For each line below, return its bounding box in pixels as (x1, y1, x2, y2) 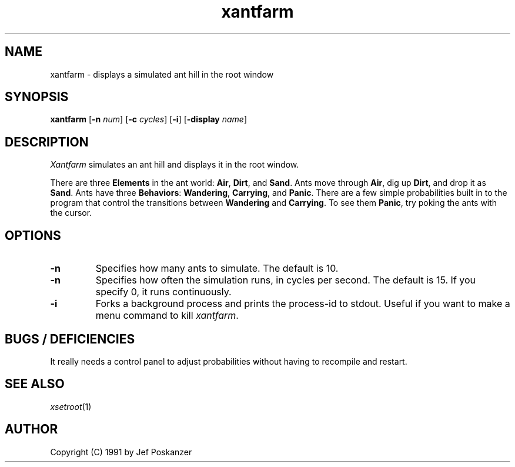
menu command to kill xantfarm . (95, 309, 239, 322)
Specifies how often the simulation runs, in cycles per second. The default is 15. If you (95, 274, 476, 286)
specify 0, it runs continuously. (95, 286, 232, 298)
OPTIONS (5, 228, 61, 243)
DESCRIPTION (5, 134, 89, 149)
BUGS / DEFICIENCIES (5, 331, 135, 346)
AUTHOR (5, 422, 58, 437)
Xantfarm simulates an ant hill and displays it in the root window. (50, 159, 299, 170)
